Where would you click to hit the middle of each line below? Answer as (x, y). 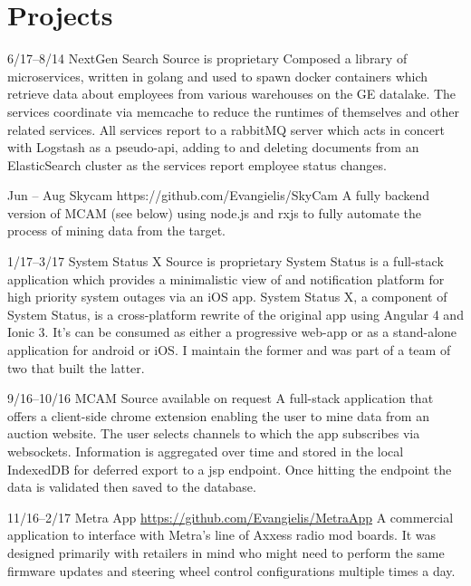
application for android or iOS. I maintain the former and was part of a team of (229, 350)
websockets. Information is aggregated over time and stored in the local (206, 451)
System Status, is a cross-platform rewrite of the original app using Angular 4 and (235, 314)
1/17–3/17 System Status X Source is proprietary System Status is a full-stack (226, 261)
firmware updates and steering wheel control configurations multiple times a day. (231, 570)
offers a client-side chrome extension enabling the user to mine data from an (218, 415)
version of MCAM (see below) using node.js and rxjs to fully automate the (215, 212)
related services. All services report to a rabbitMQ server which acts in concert (226, 129)
